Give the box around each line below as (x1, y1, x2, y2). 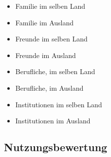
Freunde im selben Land (15, 34, 88, 44)
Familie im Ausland (15, 17, 74, 27)
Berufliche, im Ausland (15, 82, 84, 93)
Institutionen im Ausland (15, 116, 91, 126)
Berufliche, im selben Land (15, 66, 95, 77)
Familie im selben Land (15, 1, 85, 11)
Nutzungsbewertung (4, 139, 108, 155)
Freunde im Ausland (15, 50, 76, 60)
